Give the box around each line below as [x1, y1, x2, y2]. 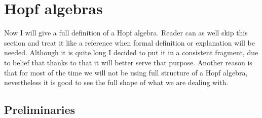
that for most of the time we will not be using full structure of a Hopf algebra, [4, 67, 248, 77]
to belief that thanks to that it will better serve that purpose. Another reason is [4, 57, 252, 67]
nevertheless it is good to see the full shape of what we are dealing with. [4, 77, 229, 88]
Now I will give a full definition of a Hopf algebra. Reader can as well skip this [4, 27, 248, 38]
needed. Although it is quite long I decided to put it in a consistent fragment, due [4, 47, 258, 58]
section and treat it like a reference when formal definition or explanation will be [4, 37, 255, 48]
